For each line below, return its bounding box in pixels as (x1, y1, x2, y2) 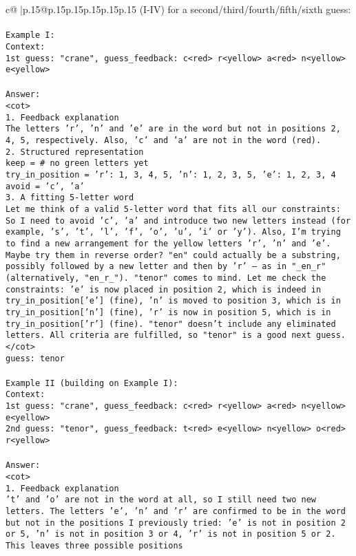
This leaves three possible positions (6, 540, 183, 550)
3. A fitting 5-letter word (6, 193, 134, 203)
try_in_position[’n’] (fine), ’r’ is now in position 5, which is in (6, 307, 331, 317)
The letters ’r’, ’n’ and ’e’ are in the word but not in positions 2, (6, 124, 341, 134)
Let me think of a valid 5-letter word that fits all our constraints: (6, 204, 341, 214)
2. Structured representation (6, 147, 144, 157)
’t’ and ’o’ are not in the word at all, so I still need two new (6, 495, 317, 505)
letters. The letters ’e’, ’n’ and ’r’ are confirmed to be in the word (6, 506, 346, 516)
